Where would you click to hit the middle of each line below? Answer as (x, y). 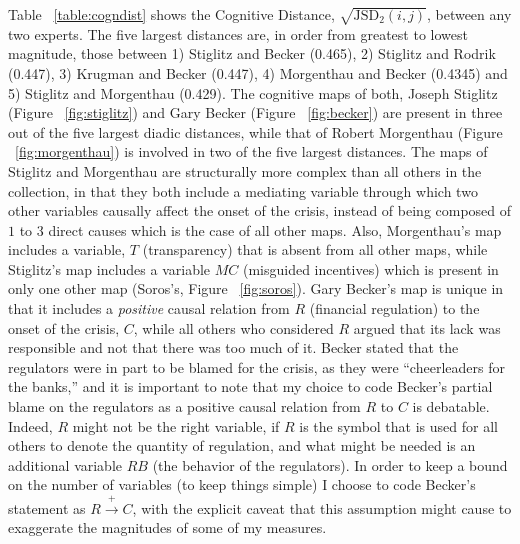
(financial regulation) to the (394, 308)
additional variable (65, 464)
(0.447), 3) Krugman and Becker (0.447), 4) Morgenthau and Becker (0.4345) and (258, 72)
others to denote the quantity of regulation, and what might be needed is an (242, 445)
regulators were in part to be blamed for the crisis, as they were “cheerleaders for (256, 366)
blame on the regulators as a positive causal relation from (184, 406)
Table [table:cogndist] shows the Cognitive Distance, (171, 14)
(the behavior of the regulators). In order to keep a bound (330, 464)
